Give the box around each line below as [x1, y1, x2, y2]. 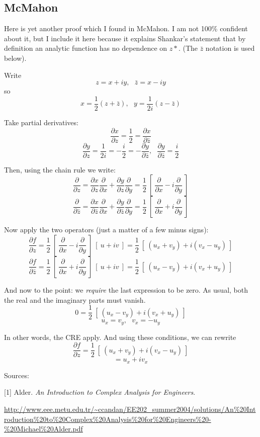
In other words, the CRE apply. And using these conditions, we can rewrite [4, 331, 236, 342]
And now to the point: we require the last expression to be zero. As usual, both [4, 284, 248, 295]
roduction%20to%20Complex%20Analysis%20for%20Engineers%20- [4, 413, 211, 424]
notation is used [205, 43, 255, 53]
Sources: [4, 370, 29, 380]
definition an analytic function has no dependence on [4, 43, 167, 53]
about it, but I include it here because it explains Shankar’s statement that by [4, 33, 246, 43]
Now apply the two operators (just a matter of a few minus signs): [4, 224, 209, 235]
